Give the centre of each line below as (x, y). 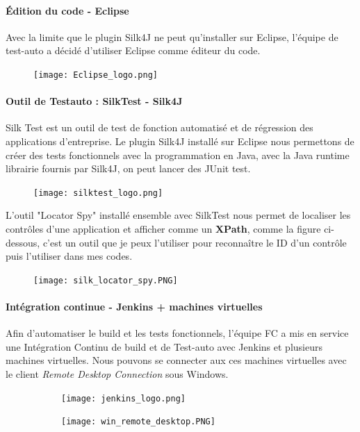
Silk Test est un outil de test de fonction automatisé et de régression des (159, 127)
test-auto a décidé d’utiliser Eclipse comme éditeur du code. (133, 50)
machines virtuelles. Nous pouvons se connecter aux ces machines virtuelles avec (176, 360)
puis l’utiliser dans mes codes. (69, 256)
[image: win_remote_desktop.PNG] (138, 422)
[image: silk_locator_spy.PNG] (106, 280)
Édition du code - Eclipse (67, 10)
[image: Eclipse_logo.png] (96, 75)
